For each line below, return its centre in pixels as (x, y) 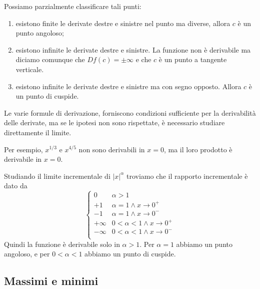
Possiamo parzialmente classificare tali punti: (73, 6)
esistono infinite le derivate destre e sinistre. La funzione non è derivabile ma (133, 49)
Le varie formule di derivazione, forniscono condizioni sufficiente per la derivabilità (130, 112)
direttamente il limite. (38, 132)
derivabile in (23, 159)
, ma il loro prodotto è (198, 149)
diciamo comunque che (50, 59)
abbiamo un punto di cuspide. (130, 254)
